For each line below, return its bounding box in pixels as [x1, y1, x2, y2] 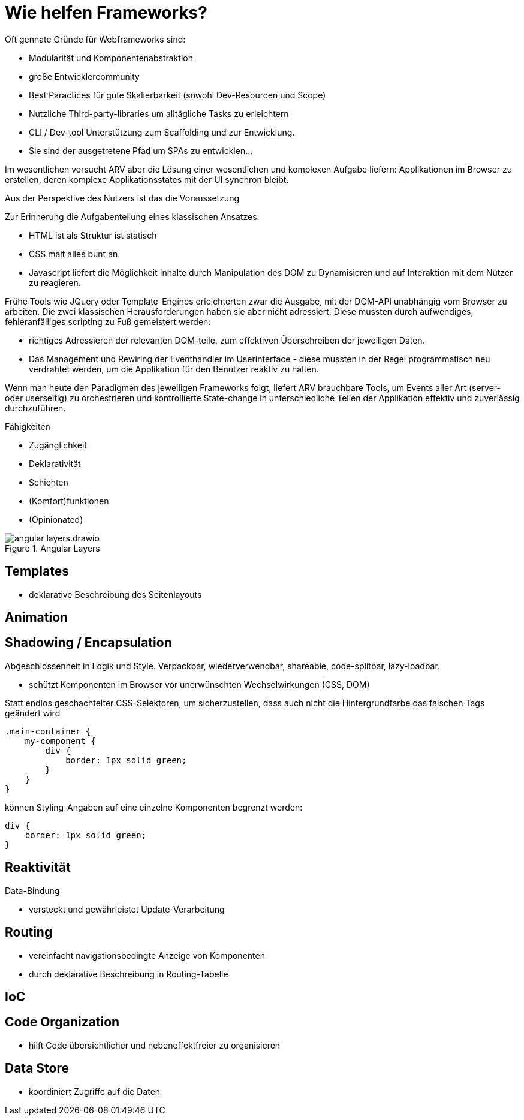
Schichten [29, 477, 68, 487]
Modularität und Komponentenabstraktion [29, 52, 193, 63]
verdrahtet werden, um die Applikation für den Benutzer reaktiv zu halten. [29, 363, 319, 374]
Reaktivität [5, 860, 71, 875]
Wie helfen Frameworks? [5, 2, 207, 23]
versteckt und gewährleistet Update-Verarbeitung [29, 904, 225, 914]
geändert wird [5, 707, 61, 718]
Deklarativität [29, 458, 81, 469]
